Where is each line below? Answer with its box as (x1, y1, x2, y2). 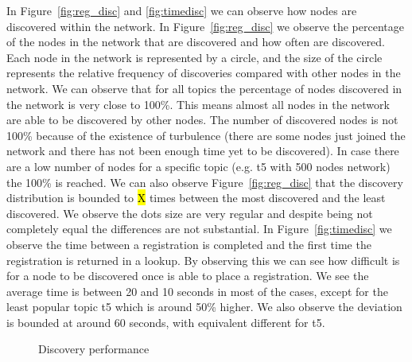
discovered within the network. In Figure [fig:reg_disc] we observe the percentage (6, 18, 404, 34)
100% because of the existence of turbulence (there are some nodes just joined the (6, 127, 406, 143)
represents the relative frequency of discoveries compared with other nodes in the (6, 64, 401, 81)
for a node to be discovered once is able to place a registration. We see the (6, 267, 369, 284)
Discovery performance (38, 341, 150, 357)
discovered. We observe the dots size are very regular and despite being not (6, 204, 373, 221)
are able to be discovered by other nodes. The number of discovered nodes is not (6, 111, 398, 128)
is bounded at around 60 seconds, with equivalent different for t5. (6, 313, 325, 330)
